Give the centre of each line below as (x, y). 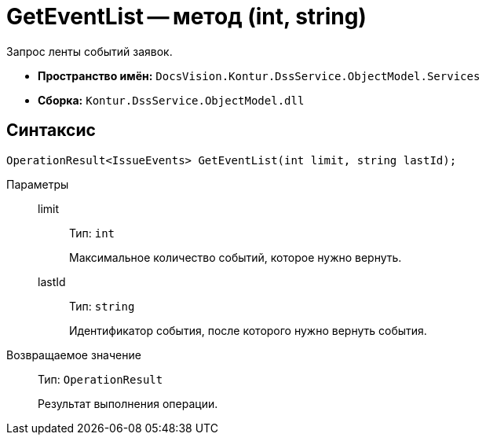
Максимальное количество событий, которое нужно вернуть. (236, 257)
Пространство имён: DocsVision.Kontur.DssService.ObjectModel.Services (259, 75)
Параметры (38, 184)
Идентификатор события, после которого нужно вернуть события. (248, 330)
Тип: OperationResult (100, 379)
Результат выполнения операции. (128, 403)
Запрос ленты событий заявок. (90, 51)
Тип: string (102, 306)
